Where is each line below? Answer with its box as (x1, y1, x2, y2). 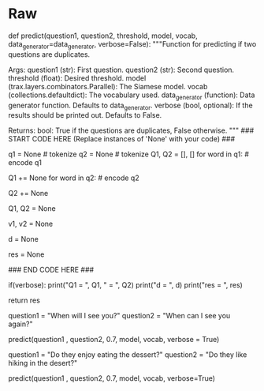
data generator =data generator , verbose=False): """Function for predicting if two (8, 39, 257, 51)
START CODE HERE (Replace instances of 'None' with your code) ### (8, 134, 236, 144)
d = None (8, 235, 39, 244)
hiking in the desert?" (8, 359, 78, 368)
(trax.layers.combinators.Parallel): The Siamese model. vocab (8, 81, 208, 91)
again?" (8, 319, 33, 329)
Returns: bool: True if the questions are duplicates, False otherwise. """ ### (8, 126, 255, 135)
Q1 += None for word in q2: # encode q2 (8, 173, 139, 182)
